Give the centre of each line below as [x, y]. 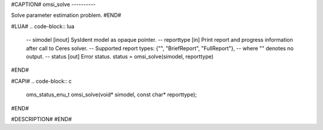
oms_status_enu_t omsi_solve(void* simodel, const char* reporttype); [112, 95]
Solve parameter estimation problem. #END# [66, 16]
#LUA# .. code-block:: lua [43, 26]
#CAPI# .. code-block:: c [41, 81]
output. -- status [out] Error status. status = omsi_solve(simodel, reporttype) [120, 56]
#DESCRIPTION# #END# [41, 119]
